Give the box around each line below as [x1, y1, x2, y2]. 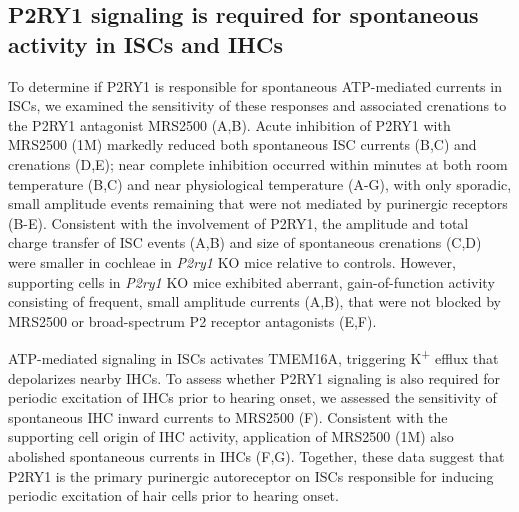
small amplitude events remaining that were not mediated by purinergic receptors [8, 193, 508, 214]
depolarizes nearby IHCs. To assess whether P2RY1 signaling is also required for [8, 367, 501, 388]
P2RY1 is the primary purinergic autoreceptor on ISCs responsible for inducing [8, 465, 494, 486]
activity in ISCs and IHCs [8, 28, 283, 59]
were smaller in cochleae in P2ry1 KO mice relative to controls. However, [8, 251, 456, 272]
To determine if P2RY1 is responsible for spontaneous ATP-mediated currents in [8, 75, 502, 96]
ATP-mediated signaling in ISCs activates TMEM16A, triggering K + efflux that [8, 345, 499, 368]
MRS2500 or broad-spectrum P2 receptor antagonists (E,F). [8, 310, 377, 331]
